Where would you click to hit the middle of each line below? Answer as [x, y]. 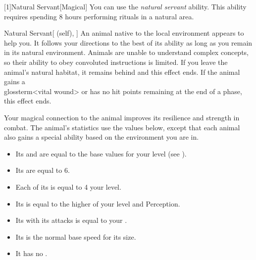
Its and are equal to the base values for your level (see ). [101, 153]
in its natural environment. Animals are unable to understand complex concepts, [126, 52]
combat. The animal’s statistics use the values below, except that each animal [122, 127]
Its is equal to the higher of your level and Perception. [98, 203]
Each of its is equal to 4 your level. [68, 186]
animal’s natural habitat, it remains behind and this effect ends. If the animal [122, 72]
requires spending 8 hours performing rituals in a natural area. [99, 16]
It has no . [31, 253]
